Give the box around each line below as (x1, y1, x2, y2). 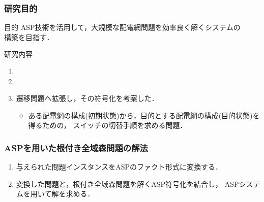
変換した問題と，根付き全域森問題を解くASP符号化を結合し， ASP (16, 178, 239, 189)
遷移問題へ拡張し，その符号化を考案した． (16, 93, 159, 104)
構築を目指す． (4, 31, 54, 42)
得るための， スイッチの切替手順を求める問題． (28, 120, 187, 130)
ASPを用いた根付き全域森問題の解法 (4, 141, 148, 154)
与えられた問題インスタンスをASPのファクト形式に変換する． (16, 161, 223, 172)
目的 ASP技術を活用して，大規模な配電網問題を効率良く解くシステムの (4, 22, 241, 32)
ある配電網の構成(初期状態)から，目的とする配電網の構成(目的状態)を (28, 110, 260, 120)
